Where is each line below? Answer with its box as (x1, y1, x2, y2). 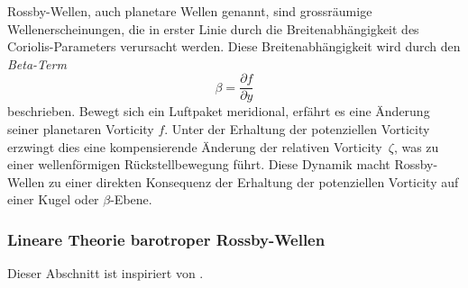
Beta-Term (7, 54, 67, 73)
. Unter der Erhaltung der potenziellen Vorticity (164, 120, 430, 139)
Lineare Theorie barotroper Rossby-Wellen (7, 228, 326, 250)
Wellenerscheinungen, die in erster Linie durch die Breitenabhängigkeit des (7, 19, 419, 38)
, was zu (393, 137, 439, 156)
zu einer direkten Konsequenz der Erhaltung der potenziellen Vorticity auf (48, 172, 459, 191)
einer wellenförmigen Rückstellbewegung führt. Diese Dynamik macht (7, 155, 390, 174)
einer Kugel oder (7, 190, 99, 209)
